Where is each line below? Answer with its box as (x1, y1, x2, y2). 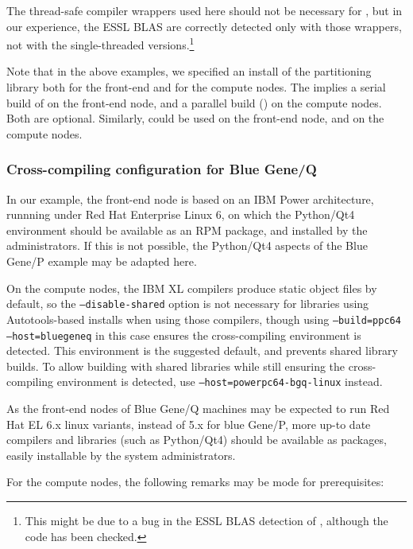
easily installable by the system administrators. (6, 446, 236, 463)
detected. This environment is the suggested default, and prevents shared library (6, 342, 398, 359)
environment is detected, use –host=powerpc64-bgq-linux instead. (56, 373, 383, 390)
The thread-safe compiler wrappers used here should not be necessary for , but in (6, 2, 403, 18)
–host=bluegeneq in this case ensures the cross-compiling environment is (6, 326, 361, 343)
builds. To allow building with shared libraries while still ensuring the (6, 357, 345, 374)
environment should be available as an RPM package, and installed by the (6, 221, 368, 238)
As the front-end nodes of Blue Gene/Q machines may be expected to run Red (6, 400, 390, 416)
